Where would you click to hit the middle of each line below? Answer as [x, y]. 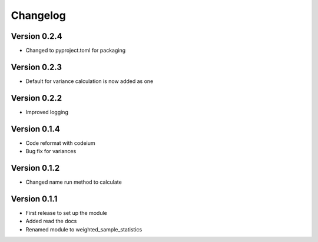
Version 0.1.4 [35, 129]
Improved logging [47, 112]
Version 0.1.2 [35, 168]
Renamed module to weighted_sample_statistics [84, 229]
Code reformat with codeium [60, 143]
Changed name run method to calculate [74, 182]
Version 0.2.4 [37, 36]
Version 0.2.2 [36, 98]
